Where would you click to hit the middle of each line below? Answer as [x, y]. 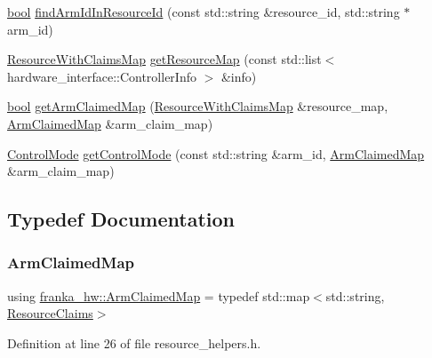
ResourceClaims [50, 313]
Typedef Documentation [121, 219]
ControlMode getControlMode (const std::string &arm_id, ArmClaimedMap [216, 153]
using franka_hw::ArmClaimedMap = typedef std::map [159, 295]
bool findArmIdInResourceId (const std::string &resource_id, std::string [204, 12]
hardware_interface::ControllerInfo [102, 76]
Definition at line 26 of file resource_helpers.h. [134, 342]
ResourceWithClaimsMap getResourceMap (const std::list [164, 59]
